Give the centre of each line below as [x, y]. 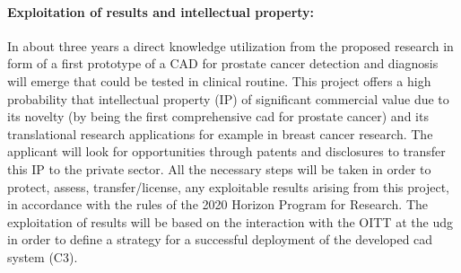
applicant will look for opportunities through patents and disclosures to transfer [226, 151]
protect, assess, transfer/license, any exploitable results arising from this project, [228, 186]
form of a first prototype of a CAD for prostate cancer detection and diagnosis [223, 63]
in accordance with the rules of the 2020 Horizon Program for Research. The [218, 204]
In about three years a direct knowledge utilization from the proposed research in [230, 45]
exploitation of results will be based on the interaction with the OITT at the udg [230, 221]
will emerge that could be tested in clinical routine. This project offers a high [219, 80]
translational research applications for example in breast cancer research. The [220, 133]
